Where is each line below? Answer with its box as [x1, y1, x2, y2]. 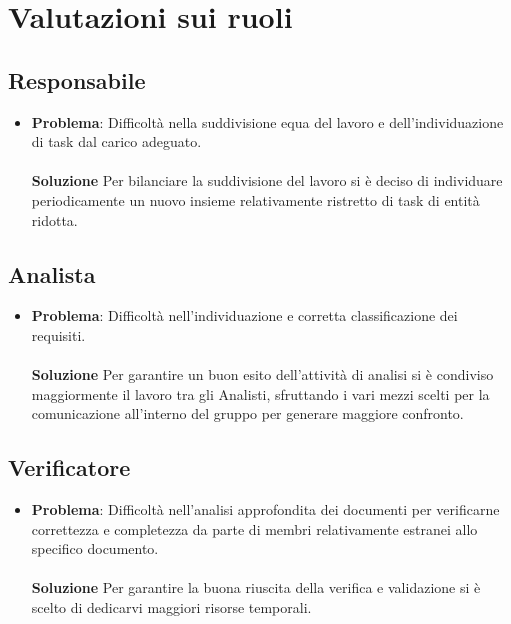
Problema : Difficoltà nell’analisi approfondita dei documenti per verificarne [31, 499, 500, 520]
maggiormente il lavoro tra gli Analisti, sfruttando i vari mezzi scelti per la [31, 383, 490, 404]
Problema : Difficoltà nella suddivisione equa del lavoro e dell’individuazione [31, 111, 504, 132]
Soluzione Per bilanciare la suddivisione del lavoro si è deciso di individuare [31, 170, 503, 191]
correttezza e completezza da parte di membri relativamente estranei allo [31, 518, 478, 539]
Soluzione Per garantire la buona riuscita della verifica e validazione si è [31, 577, 481, 598]
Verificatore [8, 452, 131, 483]
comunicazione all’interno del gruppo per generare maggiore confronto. [31, 403, 464, 424]
